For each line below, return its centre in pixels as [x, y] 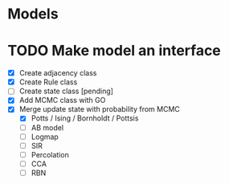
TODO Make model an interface [115, 51]
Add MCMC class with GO [62, 100]
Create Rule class [48, 82]
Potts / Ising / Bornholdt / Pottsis [85, 118]
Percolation [50, 154]
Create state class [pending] [66, 91]
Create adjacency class [58, 73]
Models [33, 14]
